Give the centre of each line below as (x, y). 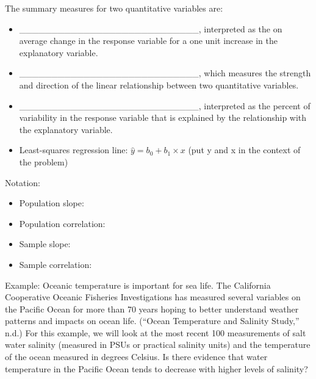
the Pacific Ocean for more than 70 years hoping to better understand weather (152, 309)
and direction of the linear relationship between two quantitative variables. (159, 85)
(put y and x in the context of (244, 150)
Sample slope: (45, 244)
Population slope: (52, 203)
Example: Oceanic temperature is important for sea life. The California (138, 285)
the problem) (44, 161)
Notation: (23, 182)
